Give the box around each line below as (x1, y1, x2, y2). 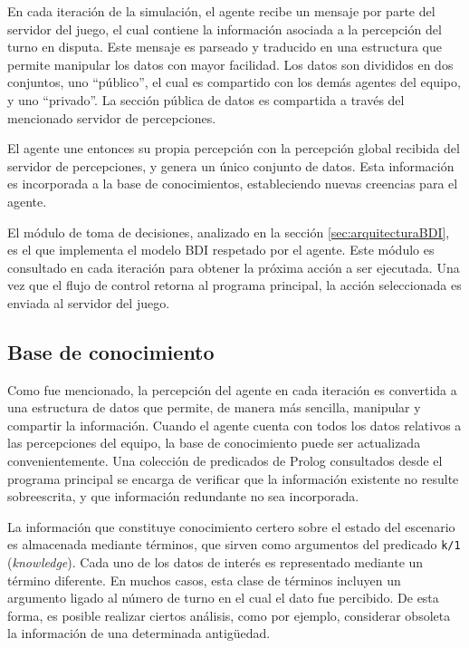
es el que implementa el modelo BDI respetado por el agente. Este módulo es (7, 240, 435, 259)
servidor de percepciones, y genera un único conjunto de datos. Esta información (7, 156, 455, 175)
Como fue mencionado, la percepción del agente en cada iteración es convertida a (7, 380, 457, 399)
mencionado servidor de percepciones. (7, 108, 216, 127)
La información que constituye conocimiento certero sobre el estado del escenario (7, 517, 455, 536)
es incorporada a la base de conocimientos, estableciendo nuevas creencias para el (7, 174, 458, 193)
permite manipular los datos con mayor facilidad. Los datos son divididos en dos (7, 54, 454, 73)
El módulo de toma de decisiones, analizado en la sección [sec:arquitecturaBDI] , (7, 222, 450, 241)
